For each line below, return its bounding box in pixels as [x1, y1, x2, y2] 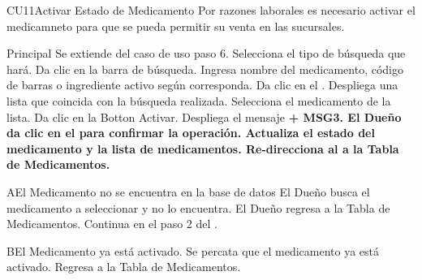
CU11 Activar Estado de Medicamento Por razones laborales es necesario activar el [6, 2, 416, 18]
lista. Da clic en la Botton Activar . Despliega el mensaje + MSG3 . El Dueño [6, 108, 402, 125]
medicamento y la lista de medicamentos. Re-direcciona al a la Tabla [6, 140, 399, 157]
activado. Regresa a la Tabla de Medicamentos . [6, 258, 241, 275]
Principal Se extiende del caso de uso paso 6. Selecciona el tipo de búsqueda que [6, 45, 406, 62]
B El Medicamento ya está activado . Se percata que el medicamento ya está [6, 242, 380, 259]
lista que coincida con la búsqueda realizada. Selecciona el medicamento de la [6, 92, 391, 109]
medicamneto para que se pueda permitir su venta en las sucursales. [6, 17, 345, 34]
